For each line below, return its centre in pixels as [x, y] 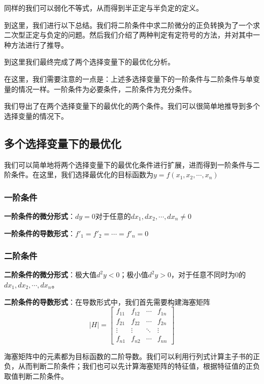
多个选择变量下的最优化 [63, 143]
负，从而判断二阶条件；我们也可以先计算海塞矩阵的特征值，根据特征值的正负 [132, 366]
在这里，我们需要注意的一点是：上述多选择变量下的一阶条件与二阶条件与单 [128, 78]
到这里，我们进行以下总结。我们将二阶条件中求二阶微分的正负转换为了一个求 [132, 25]
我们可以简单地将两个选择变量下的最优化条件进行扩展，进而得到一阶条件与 [128, 164]
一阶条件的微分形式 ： [40, 216]
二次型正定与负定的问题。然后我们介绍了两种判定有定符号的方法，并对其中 [128, 35]
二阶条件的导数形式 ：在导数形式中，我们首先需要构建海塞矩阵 [107, 301]
